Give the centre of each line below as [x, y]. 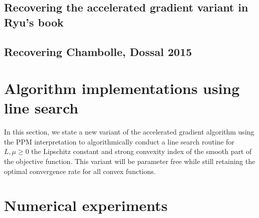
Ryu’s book [34, 22]
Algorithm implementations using [122, 88]
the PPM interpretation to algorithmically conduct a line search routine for [119, 141]
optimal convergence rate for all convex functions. [80, 171]
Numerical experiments [86, 205]
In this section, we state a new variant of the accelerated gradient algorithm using [129, 132]
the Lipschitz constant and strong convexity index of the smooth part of [141, 151]
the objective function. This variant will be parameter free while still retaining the [130, 161]
